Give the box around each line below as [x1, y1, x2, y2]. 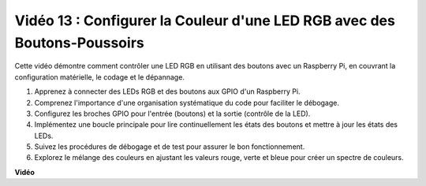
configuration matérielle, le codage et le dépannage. [14, 72, 185, 82]
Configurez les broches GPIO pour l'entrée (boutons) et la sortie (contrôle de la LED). [34, 109, 311, 118]
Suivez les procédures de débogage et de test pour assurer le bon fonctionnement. [34, 142, 305, 151]
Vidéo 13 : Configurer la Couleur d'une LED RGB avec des [14, 12, 396, 29]
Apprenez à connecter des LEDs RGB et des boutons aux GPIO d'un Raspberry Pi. [34, 87, 301, 96]
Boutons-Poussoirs [14, 34, 145, 51]
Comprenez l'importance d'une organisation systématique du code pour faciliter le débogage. [34, 98, 339, 107]
